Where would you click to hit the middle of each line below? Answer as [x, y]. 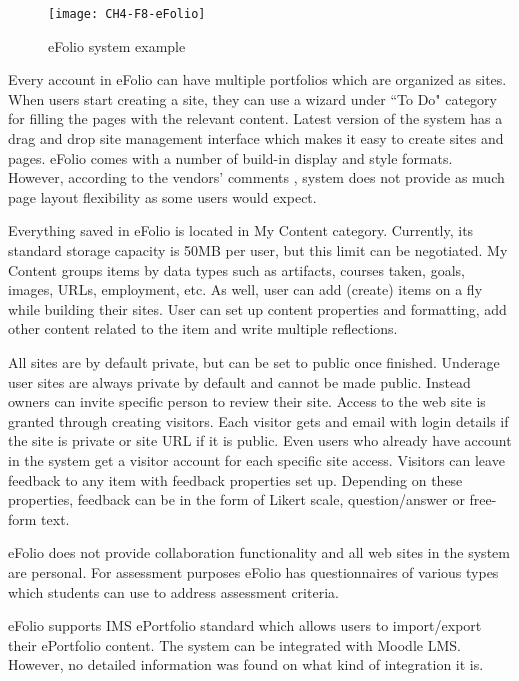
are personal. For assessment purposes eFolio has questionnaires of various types [253, 571]
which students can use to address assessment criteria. [173, 591]
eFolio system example [117, 45]
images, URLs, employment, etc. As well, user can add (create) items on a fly [245, 289]
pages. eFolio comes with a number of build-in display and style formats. [230, 157]
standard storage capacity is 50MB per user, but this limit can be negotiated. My [258, 250]
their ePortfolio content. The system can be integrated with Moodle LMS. [234, 644]
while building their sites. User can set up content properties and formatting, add [257, 308]
